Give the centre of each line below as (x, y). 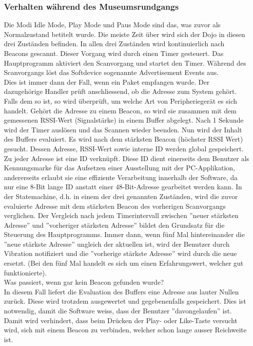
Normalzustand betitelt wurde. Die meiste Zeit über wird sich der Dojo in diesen (125, 34)
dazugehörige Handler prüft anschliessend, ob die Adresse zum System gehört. (120, 91)
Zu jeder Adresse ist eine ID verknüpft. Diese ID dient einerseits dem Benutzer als (127, 158)
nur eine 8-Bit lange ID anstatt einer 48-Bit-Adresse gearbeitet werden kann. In (123, 187)
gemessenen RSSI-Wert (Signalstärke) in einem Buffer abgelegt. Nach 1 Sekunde (124, 120)
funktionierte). (25, 272)
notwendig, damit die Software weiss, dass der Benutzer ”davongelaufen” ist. (118, 311)
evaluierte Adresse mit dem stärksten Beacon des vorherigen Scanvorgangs (115, 206)
